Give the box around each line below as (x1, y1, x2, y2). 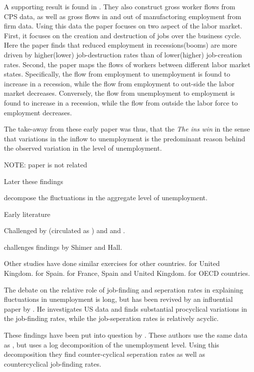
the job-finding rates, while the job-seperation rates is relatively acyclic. (4, 313, 219, 323)
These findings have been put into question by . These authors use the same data (4, 330, 248, 340)
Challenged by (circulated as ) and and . (4, 225, 125, 236)
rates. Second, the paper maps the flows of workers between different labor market (4, 59, 251, 69)
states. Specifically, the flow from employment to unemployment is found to (4, 69, 231, 79)
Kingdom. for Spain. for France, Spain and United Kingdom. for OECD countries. (4, 268, 250, 278)
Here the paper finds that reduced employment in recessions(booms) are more (4, 40, 237, 50)
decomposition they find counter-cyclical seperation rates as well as (4, 349, 206, 359)
